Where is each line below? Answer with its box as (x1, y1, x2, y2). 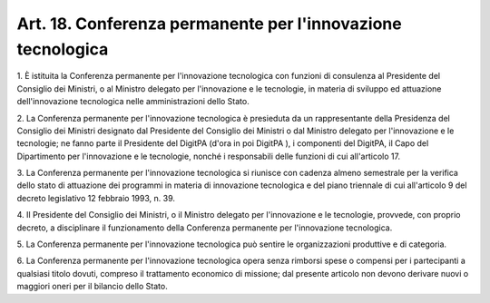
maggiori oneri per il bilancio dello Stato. (16, 281, 168, 292)
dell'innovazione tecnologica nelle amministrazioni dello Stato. (16, 96, 250, 107)
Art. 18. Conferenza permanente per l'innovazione (16, 14, 403, 34)
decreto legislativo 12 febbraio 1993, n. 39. (16, 192, 176, 203)
